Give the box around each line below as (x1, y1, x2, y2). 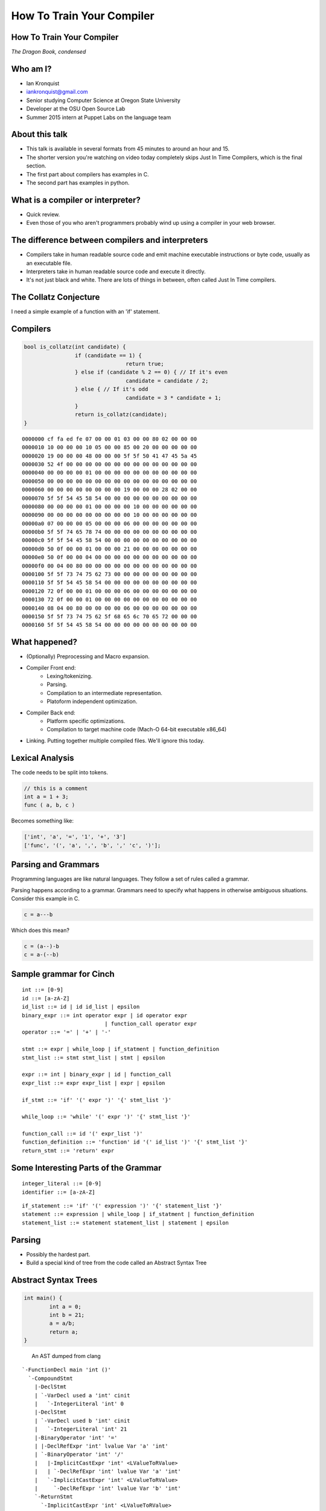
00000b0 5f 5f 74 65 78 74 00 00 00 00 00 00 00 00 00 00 (22, 529, 197, 535)
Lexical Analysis (11, 752, 74, 763)
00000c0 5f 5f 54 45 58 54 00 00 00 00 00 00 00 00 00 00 (22, 537, 197, 544)
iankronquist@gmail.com (26, 88, 88, 95)
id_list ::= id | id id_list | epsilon (22, 1003, 140, 1011)
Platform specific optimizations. (46, 717, 126, 725)
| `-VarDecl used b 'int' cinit (34, 1417, 130, 1424)
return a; (49, 1328, 78, 1335)
